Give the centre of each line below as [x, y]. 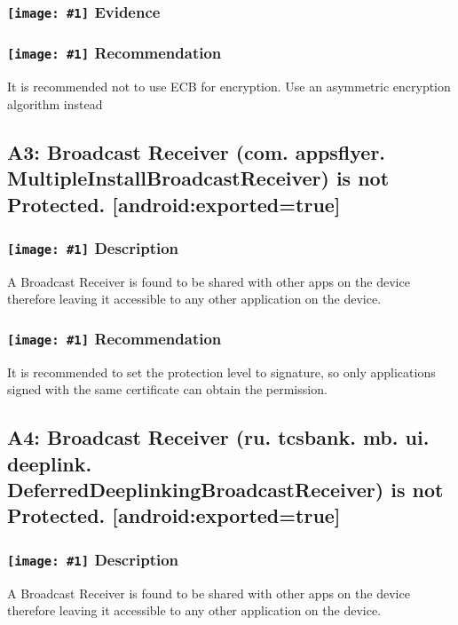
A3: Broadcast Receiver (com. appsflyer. [197, 151]
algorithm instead [55, 103]
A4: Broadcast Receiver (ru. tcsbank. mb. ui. [218, 437]
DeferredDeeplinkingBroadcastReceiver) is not [225, 490]
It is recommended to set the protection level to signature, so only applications [221, 372]
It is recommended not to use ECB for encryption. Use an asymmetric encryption [229, 87]
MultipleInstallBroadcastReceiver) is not [198, 178]
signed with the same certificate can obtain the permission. [167, 389]
